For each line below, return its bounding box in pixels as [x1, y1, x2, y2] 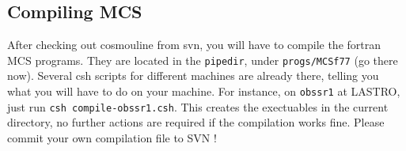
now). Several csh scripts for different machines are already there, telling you [7, 67, 379, 84]
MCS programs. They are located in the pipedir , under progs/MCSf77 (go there [7, 51, 398, 68]
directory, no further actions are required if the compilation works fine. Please [7, 114, 385, 130]
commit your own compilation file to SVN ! [7, 129, 217, 145]
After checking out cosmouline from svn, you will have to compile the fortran [7, 36, 381, 53]
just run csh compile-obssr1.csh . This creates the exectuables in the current [7, 98, 389, 115]
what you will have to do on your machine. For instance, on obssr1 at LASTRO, [7, 83, 400, 100]
